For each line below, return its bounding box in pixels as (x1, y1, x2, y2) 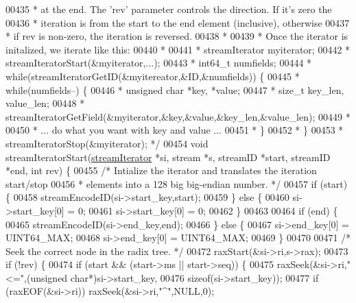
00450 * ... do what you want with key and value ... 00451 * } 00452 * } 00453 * (5, 123, 344, 137)
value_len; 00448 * (5, 96, 85, 110)
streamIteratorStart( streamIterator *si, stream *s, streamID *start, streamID (5, 149, 331, 164)
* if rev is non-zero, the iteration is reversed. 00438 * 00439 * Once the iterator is (5, 29, 348, 43)
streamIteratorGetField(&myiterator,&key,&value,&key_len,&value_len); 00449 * (5, 109, 351, 123)
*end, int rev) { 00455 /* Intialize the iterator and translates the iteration (5, 163, 317, 178)
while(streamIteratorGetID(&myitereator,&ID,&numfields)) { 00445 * (5, 69, 300, 83)
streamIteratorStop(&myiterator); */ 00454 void (5, 136, 209, 150)
